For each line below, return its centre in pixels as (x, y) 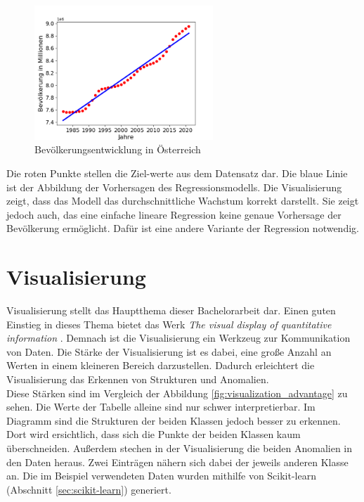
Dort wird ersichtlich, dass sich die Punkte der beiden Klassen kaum (154, 434)
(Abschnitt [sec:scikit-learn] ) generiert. (89, 489)
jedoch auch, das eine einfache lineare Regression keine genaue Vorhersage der (174, 214)
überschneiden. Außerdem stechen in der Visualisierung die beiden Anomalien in (180, 448)
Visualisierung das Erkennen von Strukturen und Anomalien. (138, 379)
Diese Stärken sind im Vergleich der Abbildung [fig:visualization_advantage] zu (177, 393)
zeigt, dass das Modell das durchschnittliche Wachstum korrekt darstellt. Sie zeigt (183, 201)
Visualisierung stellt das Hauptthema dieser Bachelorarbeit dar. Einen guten (171, 310)
